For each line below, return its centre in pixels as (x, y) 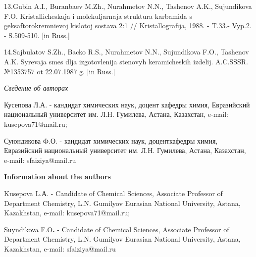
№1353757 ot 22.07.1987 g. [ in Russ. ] (60, 71)
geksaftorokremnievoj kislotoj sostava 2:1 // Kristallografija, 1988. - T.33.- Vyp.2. (128, 26)
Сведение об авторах (36, 88)
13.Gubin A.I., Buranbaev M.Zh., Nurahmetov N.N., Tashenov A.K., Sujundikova (128, 6)
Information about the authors (57, 177)
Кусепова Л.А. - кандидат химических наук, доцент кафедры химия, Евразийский (127, 104)
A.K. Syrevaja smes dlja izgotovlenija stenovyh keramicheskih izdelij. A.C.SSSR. (126, 61)
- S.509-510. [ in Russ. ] (37, 35)
